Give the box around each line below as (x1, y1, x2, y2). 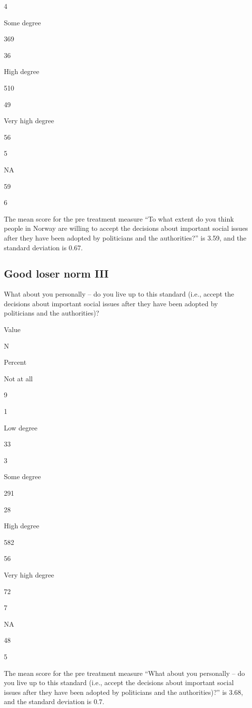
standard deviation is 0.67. (4, 242, 83, 252)
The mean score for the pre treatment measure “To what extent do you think (4, 213, 234, 224)
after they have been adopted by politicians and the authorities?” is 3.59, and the (4, 232, 247, 242)
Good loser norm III (4, 266, 109, 281)
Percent (4, 357, 27, 367)
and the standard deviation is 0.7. (4, 696, 104, 707)
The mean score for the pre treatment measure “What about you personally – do (4, 668, 245, 678)
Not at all (4, 373, 33, 383)
